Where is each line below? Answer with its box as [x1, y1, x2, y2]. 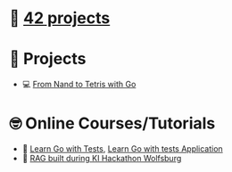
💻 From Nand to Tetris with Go [21, 79, 137, 90]
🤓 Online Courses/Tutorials [9, 113, 216, 134]
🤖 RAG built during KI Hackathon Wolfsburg [21, 153, 182, 164]
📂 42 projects [9, 8, 111, 29]
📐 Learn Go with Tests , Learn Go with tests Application [21, 143, 223, 154]
